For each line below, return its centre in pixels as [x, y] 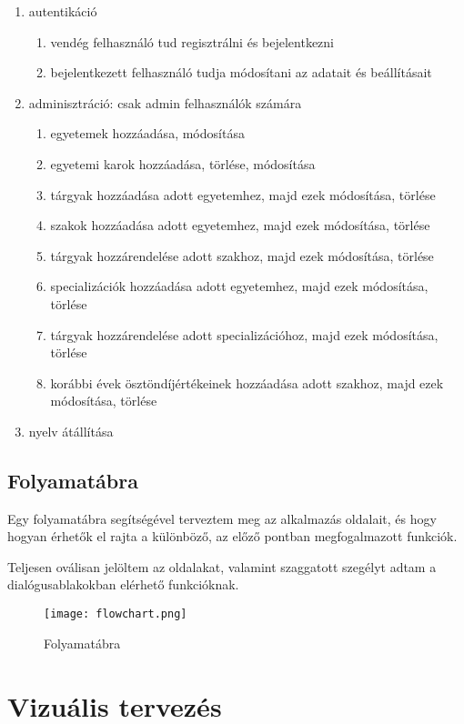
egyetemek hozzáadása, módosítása [147, 133]
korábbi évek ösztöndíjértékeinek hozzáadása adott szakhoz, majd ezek [247, 382]
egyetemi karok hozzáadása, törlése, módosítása [183, 163]
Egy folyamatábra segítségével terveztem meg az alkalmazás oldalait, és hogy [222, 518]
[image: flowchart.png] [116, 614]
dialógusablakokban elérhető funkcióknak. [123, 584]
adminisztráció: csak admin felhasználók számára [165, 102]
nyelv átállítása [71, 431]
